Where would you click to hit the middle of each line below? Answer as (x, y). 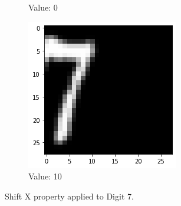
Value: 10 (45, 176)
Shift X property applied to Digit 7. (69, 196)
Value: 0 (43, 7)
